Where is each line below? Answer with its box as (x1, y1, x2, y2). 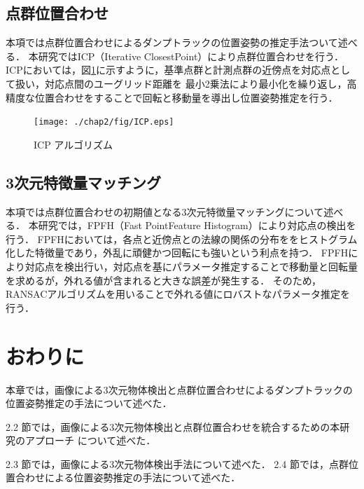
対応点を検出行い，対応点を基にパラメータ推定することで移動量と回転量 (24, 259, 358, 273)
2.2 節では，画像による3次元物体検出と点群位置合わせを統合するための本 (6, 419, 340, 434)
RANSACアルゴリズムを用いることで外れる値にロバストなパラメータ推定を (6, 287, 351, 301)
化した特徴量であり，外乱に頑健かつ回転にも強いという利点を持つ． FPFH (6, 245, 349, 260)
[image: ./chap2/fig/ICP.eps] (34, 117, 174, 128)
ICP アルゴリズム (34, 137, 113, 151)
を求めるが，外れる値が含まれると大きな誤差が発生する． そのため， (6, 273, 322, 287)
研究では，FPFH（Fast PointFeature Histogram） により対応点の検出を (38, 218, 356, 233)
